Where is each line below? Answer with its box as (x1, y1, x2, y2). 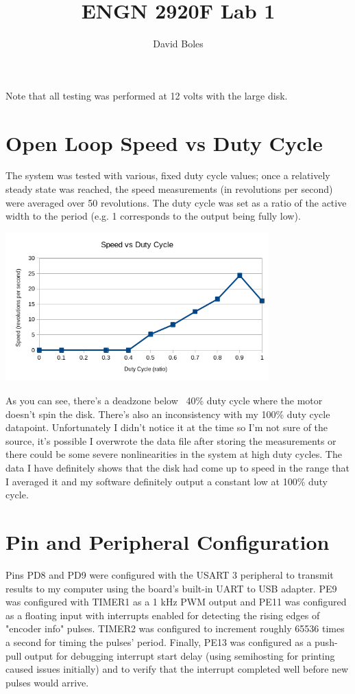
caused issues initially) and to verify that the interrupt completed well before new (5, 662, 349, 676)
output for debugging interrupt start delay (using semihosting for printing (25, 648, 335, 662)
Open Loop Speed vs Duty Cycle (5, 128, 323, 157)
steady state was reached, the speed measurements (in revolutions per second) (5, 182, 333, 196)
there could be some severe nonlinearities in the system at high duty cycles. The (5, 447, 342, 461)
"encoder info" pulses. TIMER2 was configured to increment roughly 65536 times (5, 621, 345, 636)
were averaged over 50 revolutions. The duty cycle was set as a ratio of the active (5, 195, 347, 209)
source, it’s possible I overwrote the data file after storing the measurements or (5, 433, 336, 448)
